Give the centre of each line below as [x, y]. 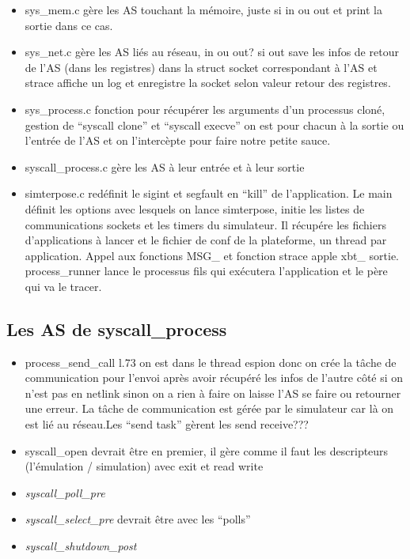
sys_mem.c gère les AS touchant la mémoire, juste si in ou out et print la [203, 9]
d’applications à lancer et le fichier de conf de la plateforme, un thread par [206, 240]
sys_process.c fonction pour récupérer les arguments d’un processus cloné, [205, 109]
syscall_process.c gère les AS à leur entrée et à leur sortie [165, 166]
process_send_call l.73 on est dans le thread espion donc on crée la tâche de [211, 362]
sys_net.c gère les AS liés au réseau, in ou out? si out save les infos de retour [212, 52]
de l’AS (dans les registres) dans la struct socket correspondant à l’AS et [201, 67]
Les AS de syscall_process [117, 329]
